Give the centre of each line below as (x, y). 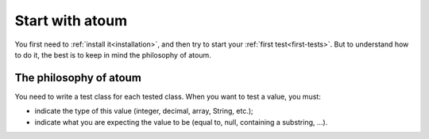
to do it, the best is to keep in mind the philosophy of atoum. (113, 54)
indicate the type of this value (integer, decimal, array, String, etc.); (144, 111)
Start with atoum (71, 21)
